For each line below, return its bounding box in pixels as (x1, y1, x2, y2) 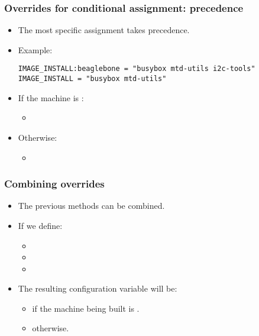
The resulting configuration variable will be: (18, 282, 177, 295)
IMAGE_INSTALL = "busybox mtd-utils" (18, 75, 167, 83)
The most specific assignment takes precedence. (18, 24, 190, 36)
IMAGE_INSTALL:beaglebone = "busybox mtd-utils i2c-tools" (18, 64, 255, 73)
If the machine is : (18, 91, 84, 104)
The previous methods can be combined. (18, 199, 165, 212)
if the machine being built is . (32, 302, 140, 314)
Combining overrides (4, 176, 105, 191)
